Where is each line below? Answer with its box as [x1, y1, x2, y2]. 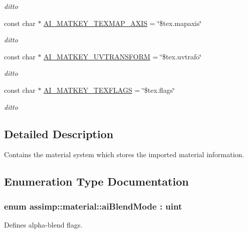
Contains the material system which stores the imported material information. [4, 149, 244, 160]
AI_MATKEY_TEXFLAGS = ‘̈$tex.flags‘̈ [44, 84, 175, 95]
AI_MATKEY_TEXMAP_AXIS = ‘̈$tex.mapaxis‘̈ [44, 17, 202, 28]
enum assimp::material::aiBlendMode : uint [4, 200, 182, 212]
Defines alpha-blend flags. [4, 219, 83, 230]
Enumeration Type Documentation [4, 174, 189, 189]
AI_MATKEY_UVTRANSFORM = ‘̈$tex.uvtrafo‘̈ [44, 51, 202, 61]
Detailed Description [4, 126, 114, 141]
